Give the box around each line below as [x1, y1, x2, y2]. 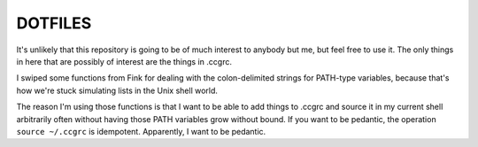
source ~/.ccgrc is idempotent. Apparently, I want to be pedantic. [16, 126, 266, 136]
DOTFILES [16, 13, 92, 33]
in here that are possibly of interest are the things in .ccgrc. [16, 56, 232, 66]
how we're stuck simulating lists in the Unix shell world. [16, 85, 219, 96]
